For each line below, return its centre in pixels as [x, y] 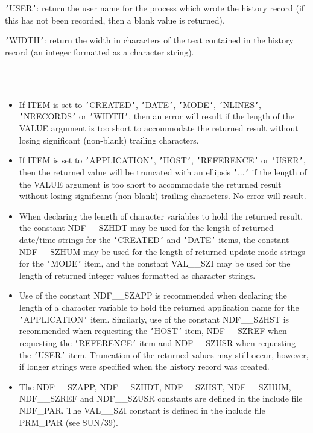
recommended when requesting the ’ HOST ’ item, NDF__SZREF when [153, 331]
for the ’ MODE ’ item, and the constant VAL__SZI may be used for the [155, 263]
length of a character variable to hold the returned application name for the [159, 307]
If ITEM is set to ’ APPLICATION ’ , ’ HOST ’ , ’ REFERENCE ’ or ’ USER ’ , [162, 160]
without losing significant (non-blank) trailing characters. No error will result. [163, 196]
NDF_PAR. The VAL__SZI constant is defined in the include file [142, 410]
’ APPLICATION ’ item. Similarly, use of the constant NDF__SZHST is [154, 319]
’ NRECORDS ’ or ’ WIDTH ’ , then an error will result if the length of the [156, 116]
